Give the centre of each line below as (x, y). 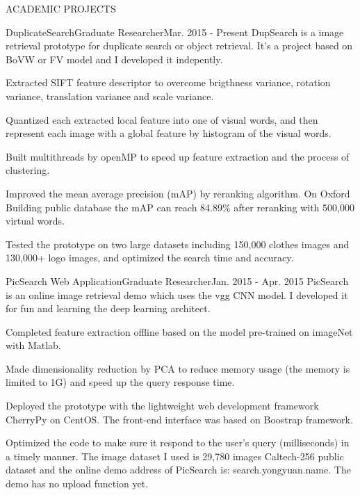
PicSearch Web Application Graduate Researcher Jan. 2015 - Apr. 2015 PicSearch (177, 281)
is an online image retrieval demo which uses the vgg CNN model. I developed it (177, 294)
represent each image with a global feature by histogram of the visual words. (169, 133)
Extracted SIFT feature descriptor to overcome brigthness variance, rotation (168, 82)
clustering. (28, 170)
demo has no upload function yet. (77, 484)
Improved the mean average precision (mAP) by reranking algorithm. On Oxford (178, 193)
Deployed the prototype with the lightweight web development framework (162, 406)
